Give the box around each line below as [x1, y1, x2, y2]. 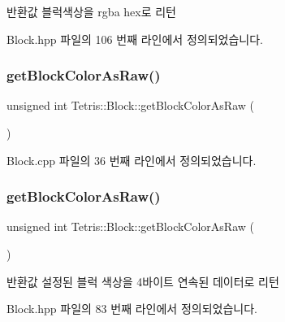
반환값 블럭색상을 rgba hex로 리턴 [6, 3, 176, 20]
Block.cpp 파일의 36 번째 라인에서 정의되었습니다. [6, 151, 257, 168]
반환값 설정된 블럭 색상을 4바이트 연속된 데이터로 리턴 [6, 272, 279, 289]
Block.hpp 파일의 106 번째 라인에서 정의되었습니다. [6, 30, 263, 47]
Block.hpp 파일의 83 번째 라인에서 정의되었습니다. [6, 300, 257, 317]
